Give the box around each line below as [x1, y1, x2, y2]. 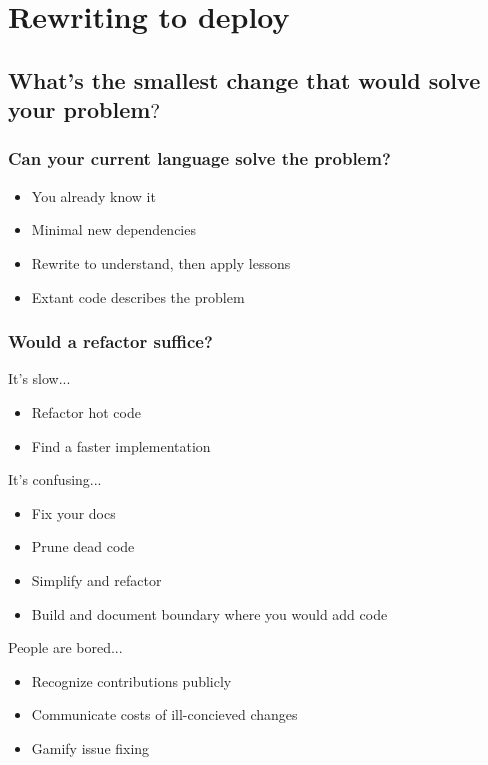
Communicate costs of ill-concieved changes [31, 704, 298, 725]
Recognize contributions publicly [31, 670, 232, 691]
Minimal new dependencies [31, 219, 196, 240]
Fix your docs [31, 502, 116, 523]
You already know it [31, 185, 156, 206]
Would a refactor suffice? [8, 329, 213, 354]
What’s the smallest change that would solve [8, 64, 481, 95]
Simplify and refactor [31, 569, 162, 590]
